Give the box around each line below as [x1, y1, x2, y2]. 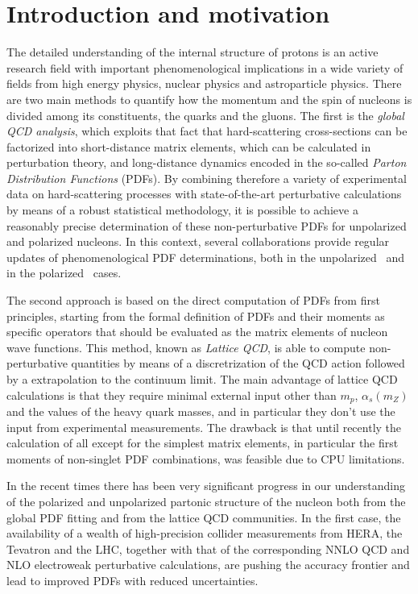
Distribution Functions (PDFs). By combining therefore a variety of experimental [6, 169, 407, 186]
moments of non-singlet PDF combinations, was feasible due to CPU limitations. [6, 450, 405, 467]
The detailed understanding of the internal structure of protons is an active [6, 44, 379, 60]
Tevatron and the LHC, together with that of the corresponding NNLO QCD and [6, 540, 410, 557]
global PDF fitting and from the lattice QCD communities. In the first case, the [6, 509, 401, 525]
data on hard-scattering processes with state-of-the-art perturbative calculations [6, 185, 402, 202]
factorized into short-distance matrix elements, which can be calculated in [6, 138, 371, 155]
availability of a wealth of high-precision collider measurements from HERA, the [6, 525, 403, 542]
